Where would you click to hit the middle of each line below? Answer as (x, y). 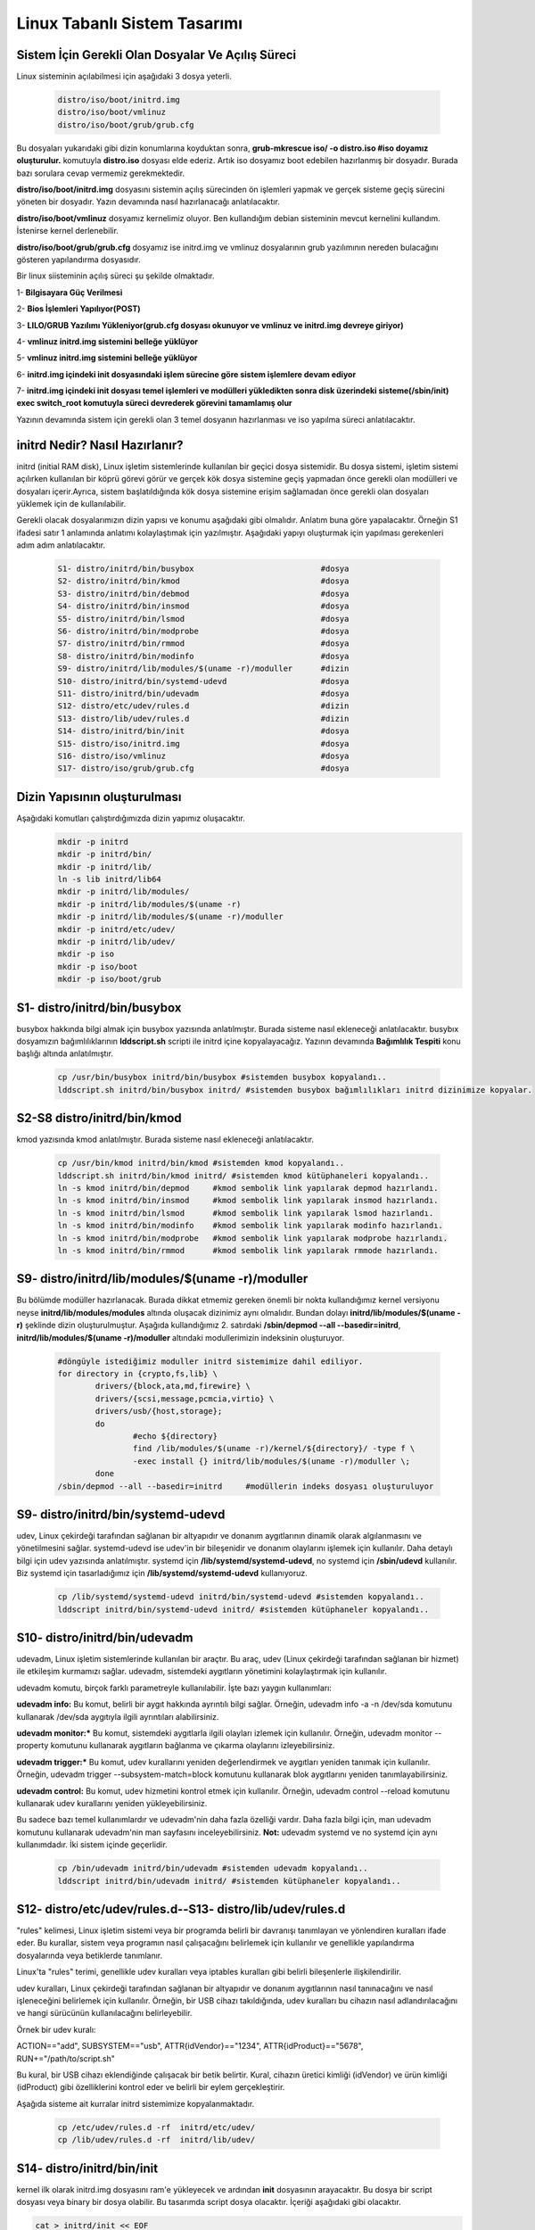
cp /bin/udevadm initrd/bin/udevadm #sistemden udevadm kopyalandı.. (213, 1868)
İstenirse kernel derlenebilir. (68, 231)
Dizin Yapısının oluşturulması (99, 797)
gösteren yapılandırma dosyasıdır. (79, 260)
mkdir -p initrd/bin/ (105, 855)
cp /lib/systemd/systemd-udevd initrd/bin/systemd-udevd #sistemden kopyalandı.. (241, 1597)
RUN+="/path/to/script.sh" (66, 2058)
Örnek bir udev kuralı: (56, 2029)
